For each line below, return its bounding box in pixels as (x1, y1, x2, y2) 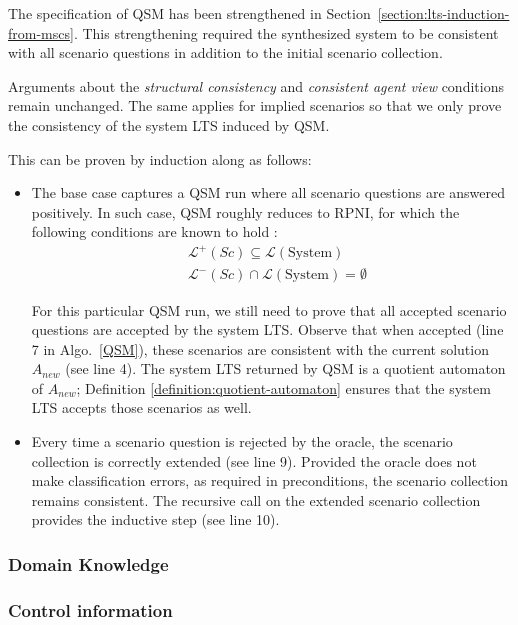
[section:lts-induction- (377, 3, 510, 23)
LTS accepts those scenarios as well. (31, 397, 252, 418)
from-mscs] (8, 22, 74, 43)
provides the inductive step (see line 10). (31, 509, 280, 530)
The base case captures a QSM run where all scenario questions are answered (31, 182, 506, 203)
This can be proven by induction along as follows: (8, 148, 312, 169)
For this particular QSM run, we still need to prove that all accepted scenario (31, 299, 507, 320)
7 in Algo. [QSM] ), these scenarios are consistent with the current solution (31, 338, 489, 359)
